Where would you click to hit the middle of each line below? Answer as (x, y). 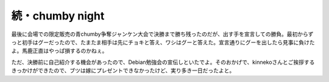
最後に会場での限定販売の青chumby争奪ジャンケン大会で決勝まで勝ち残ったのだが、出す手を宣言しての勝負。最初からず (162, 34)
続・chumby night (58, 16)
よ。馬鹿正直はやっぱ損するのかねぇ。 (59, 51)
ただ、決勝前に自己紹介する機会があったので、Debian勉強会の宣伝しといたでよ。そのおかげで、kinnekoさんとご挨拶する (163, 62)
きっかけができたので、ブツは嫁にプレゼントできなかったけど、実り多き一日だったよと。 (123, 70)
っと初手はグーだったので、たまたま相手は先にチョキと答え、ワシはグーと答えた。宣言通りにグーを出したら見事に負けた (163, 42)
